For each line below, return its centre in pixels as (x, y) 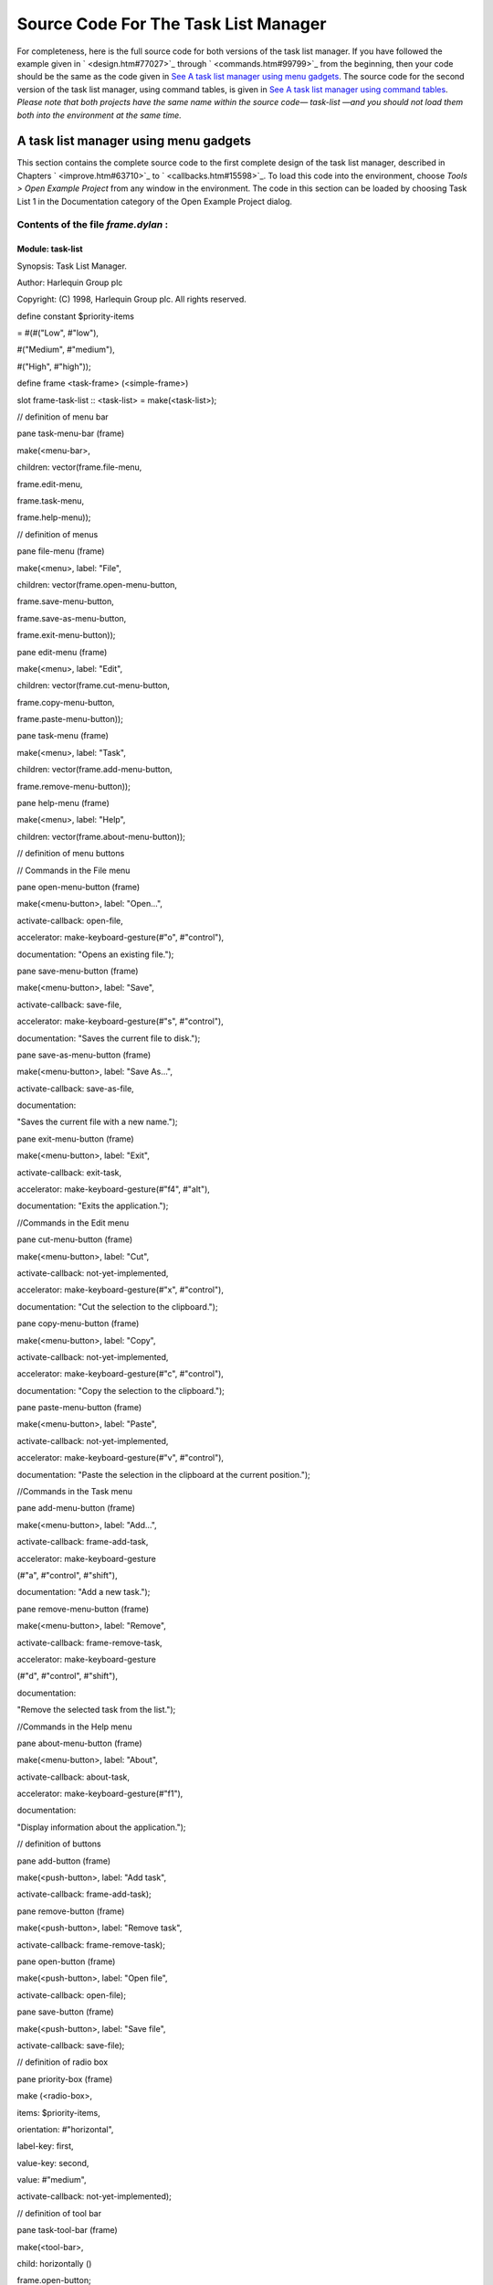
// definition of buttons (59, 1844)
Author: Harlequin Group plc (70, 282)
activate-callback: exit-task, (69, 1172)
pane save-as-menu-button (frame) (84, 1055)
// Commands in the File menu (73, 870)
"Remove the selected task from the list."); (96, 1710)
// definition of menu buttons (71, 854)
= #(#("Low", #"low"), (58, 333)
